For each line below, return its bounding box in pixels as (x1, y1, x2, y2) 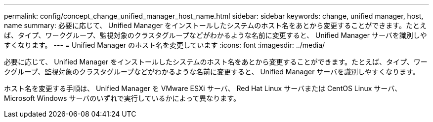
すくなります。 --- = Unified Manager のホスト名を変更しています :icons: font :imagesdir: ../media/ (4, 41, 325, 49)
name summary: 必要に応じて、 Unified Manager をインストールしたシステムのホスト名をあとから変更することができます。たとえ (4, 21, 427, 30)
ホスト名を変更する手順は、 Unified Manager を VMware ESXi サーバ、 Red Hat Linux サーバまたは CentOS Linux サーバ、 (4, 84, 402, 92)
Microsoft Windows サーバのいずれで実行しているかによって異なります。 (4, 94, 240, 102)
